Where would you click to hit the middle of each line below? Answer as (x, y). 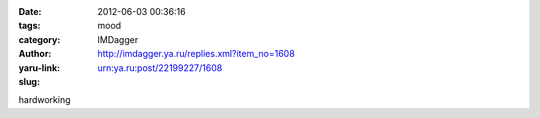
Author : (35, 54)
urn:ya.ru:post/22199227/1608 (160, 67)
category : (39, 39)
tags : (29, 26)
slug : (29, 81)
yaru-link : (39, 67)
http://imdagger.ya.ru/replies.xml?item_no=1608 (196, 54)
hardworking (44, 100)
